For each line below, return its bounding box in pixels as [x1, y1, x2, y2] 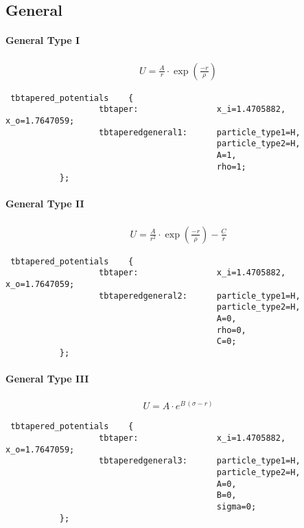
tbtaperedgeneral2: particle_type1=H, [99, 290, 301, 301]
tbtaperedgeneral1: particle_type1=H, [99, 127, 301, 137]
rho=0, [216, 325, 246, 335]
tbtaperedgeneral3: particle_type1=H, [99, 456, 301, 466]
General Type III [5, 371, 89, 386]
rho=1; [216, 161, 246, 172]
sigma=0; [216, 502, 257, 512]
